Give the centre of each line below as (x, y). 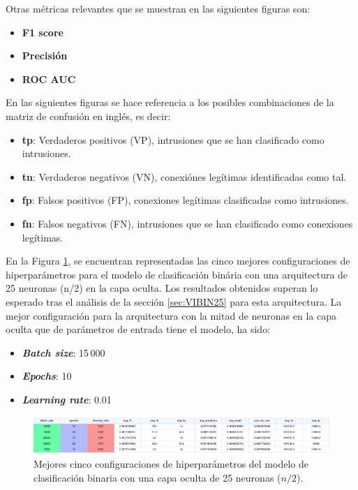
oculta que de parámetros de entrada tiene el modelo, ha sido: (138, 329)
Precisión (45, 55)
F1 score (43, 32)
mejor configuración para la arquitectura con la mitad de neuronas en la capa (171, 315)
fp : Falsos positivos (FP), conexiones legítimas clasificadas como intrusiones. (185, 200)
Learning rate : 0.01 (67, 399)
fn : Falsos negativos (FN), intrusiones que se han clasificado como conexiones (187, 223)
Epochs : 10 (47, 376)
